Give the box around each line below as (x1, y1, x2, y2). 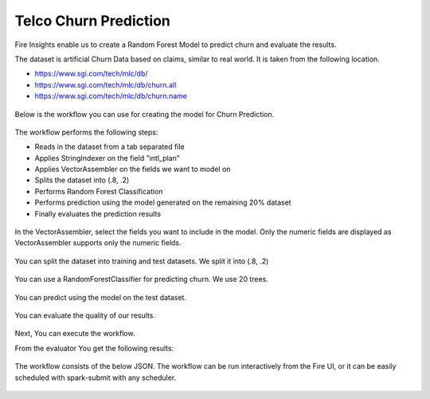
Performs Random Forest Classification (34, 186, 163, 196)
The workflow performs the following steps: (14, 127, 158, 137)
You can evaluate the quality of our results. (14, 311, 155, 320)
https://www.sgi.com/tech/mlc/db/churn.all (34, 80, 177, 89)
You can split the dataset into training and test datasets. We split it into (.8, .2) (14, 256, 269, 266)
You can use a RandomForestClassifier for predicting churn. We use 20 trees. (14, 275, 268, 284)
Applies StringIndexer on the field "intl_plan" (34, 153, 181, 162)
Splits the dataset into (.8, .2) (34, 175, 130, 185)
